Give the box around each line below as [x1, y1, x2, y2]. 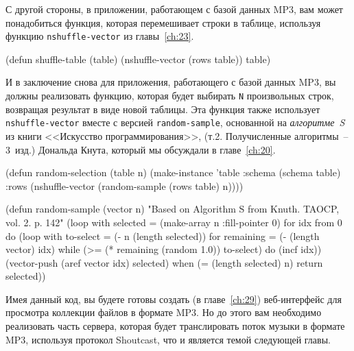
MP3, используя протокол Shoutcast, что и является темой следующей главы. [5, 332, 331, 346]
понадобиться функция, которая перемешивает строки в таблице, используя [5, 15, 321, 29]
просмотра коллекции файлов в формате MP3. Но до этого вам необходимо [5, 305, 322, 319]
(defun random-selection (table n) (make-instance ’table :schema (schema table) [5, 165, 341, 180]
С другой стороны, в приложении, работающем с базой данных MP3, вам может [5, 2, 343, 16]
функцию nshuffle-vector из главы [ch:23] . [5, 29, 194, 43]
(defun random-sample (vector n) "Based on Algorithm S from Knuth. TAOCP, [5, 202, 340, 216]
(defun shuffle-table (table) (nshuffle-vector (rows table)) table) [5, 51, 271, 66]
